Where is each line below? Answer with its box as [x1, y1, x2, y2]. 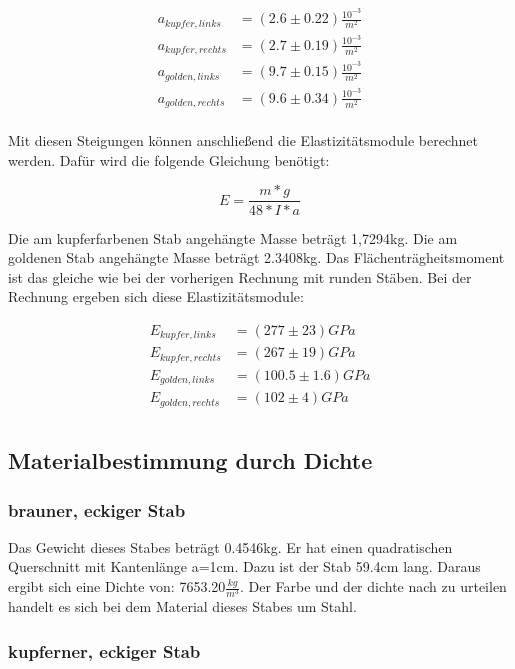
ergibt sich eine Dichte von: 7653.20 [8, 576, 226, 597]
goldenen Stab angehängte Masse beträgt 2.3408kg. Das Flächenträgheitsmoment [8, 247, 505, 268]
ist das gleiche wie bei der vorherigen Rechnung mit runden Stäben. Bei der [8, 266, 472, 287]
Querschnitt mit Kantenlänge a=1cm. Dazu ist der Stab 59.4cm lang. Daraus [8, 556, 481, 577]
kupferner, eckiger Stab [8, 638, 201, 663]
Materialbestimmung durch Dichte [8, 445, 373, 476]
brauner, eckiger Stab [8, 497, 186, 522]
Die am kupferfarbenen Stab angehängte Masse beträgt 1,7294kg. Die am [8, 227, 458, 248]
